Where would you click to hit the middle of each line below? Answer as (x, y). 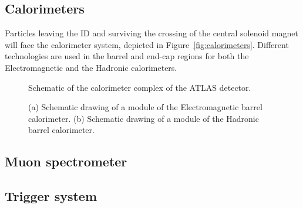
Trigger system (51, 196)
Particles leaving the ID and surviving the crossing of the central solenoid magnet (151, 33)
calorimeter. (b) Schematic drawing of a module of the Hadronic (144, 118)
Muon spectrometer (66, 161)
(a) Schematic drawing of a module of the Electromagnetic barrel (145, 107)
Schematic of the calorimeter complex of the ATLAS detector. (140, 87)
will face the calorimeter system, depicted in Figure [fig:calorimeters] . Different (147, 44)
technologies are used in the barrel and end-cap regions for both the (127, 56)
